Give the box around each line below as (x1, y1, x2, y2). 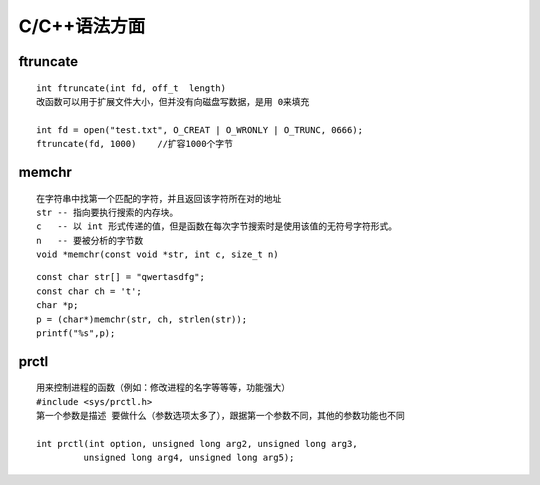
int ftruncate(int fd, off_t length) (36, 82, 227, 94)
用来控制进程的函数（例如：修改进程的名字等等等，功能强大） (36, 382, 290, 394)
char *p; (36, 300, 79, 311)
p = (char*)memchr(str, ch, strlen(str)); (36, 313, 248, 325)
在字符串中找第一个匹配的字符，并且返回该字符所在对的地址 (36, 193, 282, 204)
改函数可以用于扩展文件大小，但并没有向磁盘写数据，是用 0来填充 (36, 96, 310, 107)
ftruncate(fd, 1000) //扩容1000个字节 (36, 138, 234, 150)
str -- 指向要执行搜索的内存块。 (36, 206, 179, 218)
